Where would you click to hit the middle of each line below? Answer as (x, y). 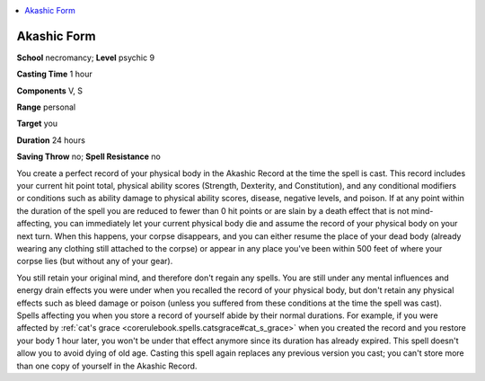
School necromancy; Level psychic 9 (86, 58)
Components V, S (49, 91)
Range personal (46, 107)
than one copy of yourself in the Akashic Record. (107, 366)
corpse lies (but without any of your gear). (95, 261)
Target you (37, 124)
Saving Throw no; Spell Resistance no (88, 156)
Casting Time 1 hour (55, 74)
